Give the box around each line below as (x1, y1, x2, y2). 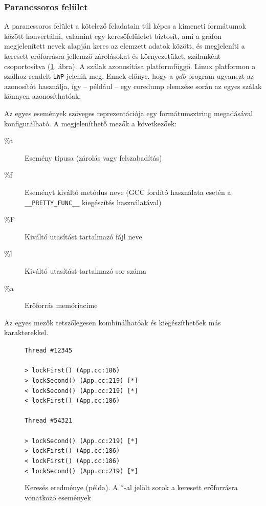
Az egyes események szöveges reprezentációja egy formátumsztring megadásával (4, 108, 253, 119)
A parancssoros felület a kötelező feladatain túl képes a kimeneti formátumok (4, 20, 246, 31)
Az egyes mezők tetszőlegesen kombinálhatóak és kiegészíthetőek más (4, 317, 221, 327)
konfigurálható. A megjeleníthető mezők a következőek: (4, 118, 177, 128)
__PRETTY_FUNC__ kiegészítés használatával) (25, 196, 162, 207)
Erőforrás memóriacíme (25, 300, 98, 311)
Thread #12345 (25, 347, 73, 354)
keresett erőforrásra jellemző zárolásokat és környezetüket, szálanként (4, 51, 221, 61)
